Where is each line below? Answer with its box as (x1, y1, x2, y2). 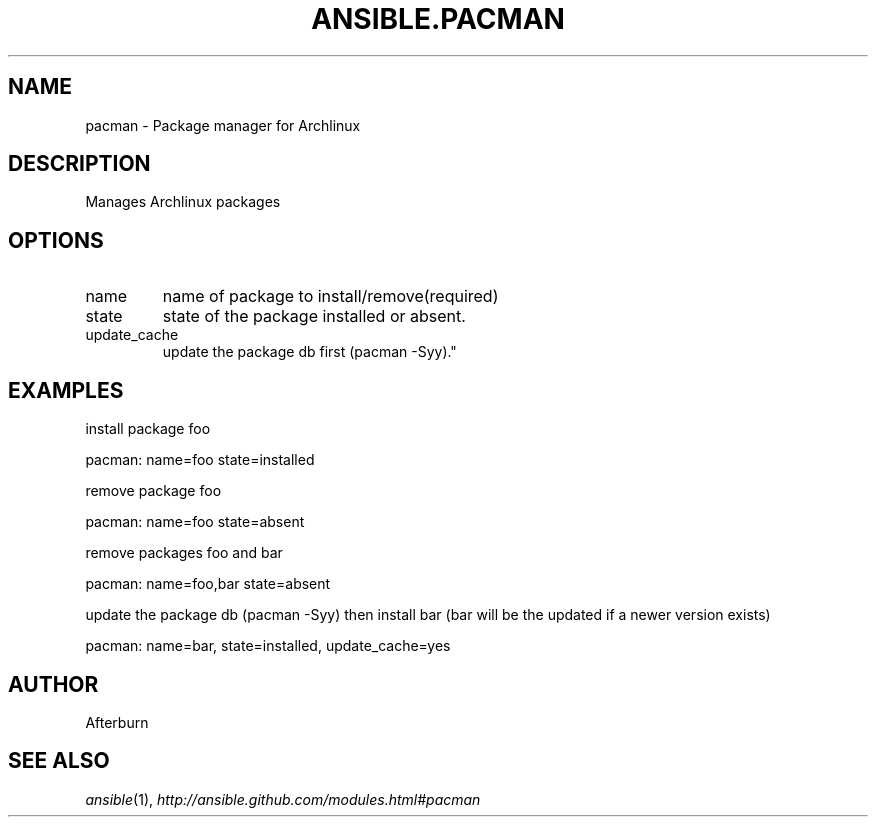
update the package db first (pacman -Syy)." (162, 343, 457, 361)
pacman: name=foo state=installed (85, 451, 315, 469)
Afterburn (85, 713, 149, 731)
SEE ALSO (8, 748, 110, 774)
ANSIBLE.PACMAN (311, 2, 565, 36)
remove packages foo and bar (85, 544, 283, 562)
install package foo (85, 420, 211, 438)
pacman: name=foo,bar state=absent (85, 575, 331, 593)
